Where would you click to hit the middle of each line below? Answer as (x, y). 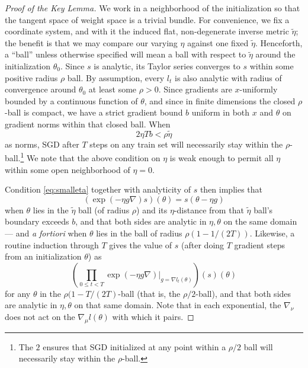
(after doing (203, 244)
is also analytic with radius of (228, 77)
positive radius (31, 77)
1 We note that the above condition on (90, 157)
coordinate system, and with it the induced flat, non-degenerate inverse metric (147, 31)
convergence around (41, 89)
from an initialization (43, 256)
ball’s (263, 209)
